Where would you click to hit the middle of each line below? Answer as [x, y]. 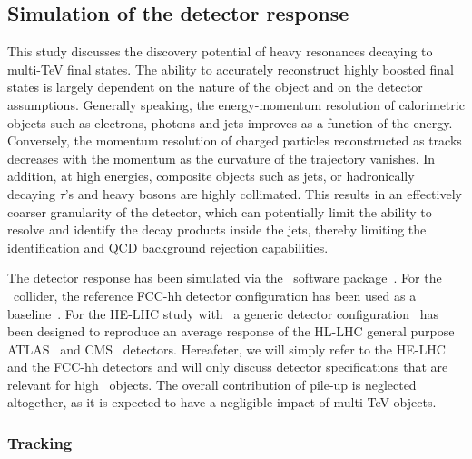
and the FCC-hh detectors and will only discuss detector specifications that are [228, 367]
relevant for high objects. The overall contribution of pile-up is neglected [212, 384]
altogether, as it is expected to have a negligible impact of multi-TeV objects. [222, 402]
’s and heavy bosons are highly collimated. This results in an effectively [263, 193]
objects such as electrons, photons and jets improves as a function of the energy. [230, 122]
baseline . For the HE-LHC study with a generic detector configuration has [223, 313]
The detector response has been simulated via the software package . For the [225, 278]
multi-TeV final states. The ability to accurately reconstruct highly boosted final [231, 69]
